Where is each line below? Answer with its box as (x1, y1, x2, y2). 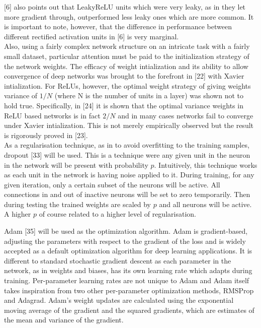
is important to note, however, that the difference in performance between (4, 21, 232, 32)
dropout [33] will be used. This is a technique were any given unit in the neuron (4, 149, 250, 160)
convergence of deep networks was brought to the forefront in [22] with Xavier (4, 71, 244, 81)
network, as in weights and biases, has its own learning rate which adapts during (4, 265, 252, 276)
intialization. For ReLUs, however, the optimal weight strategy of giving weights (4, 80, 251, 91)
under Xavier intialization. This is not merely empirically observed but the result (4, 120, 254, 130)
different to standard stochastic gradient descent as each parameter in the (4, 255, 231, 266)
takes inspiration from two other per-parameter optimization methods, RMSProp (4, 285, 254, 295)
